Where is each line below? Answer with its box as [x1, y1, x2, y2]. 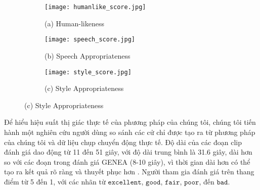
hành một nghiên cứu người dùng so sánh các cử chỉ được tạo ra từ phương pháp [4, 126, 255, 137]
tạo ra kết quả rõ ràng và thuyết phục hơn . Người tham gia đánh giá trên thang [4, 166, 254, 177]
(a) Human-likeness [45, 18, 104, 28]
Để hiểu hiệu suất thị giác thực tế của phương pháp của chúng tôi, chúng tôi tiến [4, 117, 256, 127]
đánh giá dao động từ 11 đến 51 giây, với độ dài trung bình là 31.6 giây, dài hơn [4, 147, 252, 157]
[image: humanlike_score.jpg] [45, 4, 146, 11]
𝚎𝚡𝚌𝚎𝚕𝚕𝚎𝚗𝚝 [108, 178, 142, 186]
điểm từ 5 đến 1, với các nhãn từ [4, 176, 106, 186]
